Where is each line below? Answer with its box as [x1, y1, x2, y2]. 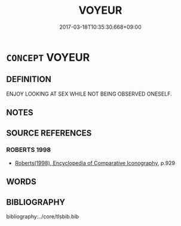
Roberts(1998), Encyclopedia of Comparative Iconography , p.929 [14, 159, 175, 166]
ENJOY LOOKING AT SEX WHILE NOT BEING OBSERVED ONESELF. [6, 90, 172, 97]
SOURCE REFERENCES [6, 128, 92, 138]
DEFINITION [6, 74, 52, 84]
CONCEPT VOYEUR [6, 50, 90, 64]
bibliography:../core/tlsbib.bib [6, 213, 79, 220]
